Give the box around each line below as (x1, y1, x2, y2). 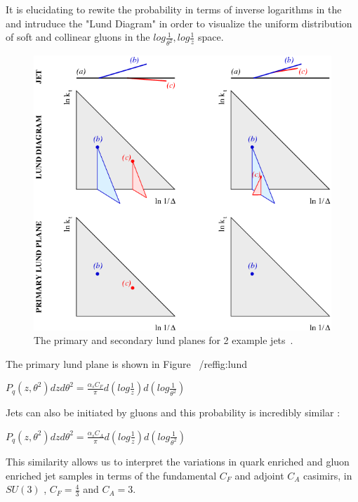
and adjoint (234, 468, 284, 482)
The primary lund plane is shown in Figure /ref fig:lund (6, 356, 247, 371)
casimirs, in (303, 468, 352, 482)
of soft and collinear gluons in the (6, 29, 150, 44)
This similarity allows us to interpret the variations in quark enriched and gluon (6, 454, 350, 468)
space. (198, 29, 224, 44)
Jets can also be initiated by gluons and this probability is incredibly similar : (6, 405, 340, 420)
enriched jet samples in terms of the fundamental (6, 468, 217, 482)
